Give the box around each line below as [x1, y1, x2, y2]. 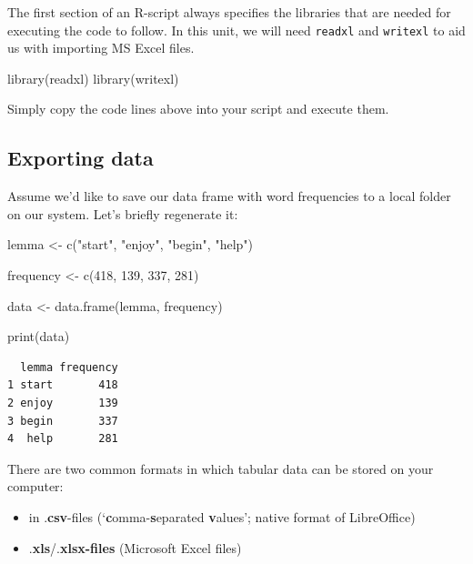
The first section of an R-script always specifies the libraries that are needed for [7, 3, 451, 21]
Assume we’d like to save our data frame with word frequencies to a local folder [7, 186, 451, 206]
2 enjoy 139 [7, 396, 118, 409]
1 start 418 [7, 378, 118, 392]
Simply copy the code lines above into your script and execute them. [7, 99, 389, 118]
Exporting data [7, 144, 154, 172]
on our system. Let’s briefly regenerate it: [7, 204, 238, 223]
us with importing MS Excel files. [7, 38, 195, 57]
